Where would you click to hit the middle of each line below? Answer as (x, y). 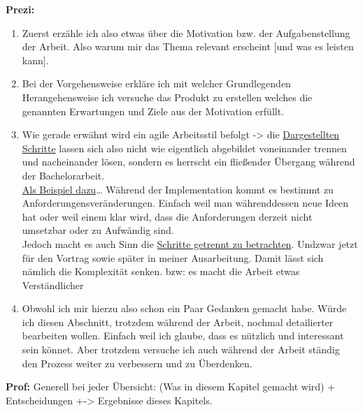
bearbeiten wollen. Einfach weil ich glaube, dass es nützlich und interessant (183, 336)
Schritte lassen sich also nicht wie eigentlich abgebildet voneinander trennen (184, 148)
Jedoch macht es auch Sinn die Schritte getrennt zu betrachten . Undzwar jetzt (190, 243)
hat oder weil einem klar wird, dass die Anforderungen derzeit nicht (167, 216)
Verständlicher (53, 285)
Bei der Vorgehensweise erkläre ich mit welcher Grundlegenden (156, 83)
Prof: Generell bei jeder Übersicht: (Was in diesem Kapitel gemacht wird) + (171, 387)
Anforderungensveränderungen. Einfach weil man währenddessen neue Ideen (185, 203)
